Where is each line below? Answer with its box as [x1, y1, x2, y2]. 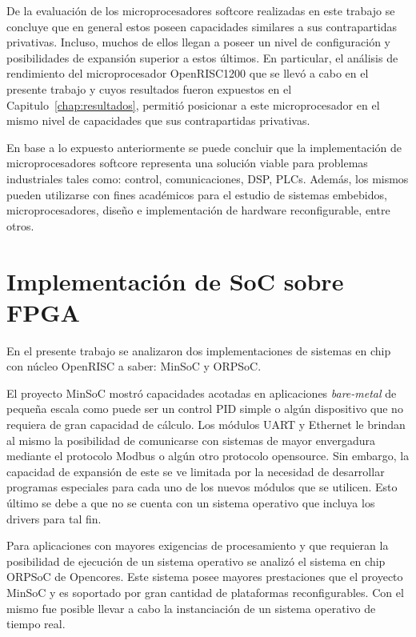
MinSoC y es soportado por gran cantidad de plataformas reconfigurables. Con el [6, 583, 404, 600]
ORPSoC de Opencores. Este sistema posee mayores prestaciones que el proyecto [6, 568, 403, 585]
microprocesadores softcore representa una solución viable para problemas [6, 154, 368, 171]
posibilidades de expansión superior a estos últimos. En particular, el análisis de [6, 49, 398, 66]
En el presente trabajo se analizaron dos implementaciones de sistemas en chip [6, 342, 391, 359]
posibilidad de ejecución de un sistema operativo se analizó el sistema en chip [6, 552, 386, 569]
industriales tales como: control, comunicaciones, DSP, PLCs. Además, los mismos [6, 170, 409, 186]
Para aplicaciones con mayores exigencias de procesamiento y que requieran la [6, 537, 389, 554]
